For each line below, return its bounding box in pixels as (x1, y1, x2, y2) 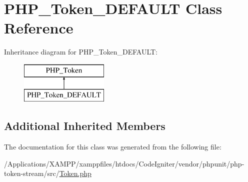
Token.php (59, 168, 91, 178)
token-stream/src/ (4, 168, 59, 178)
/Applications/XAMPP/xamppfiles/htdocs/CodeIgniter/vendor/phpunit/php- (4, 158, 244, 168)
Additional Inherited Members (4, 118, 165, 133)
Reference (4, 17, 73, 38)
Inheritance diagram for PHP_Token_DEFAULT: (4, 46, 157, 57)
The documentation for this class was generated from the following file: (4, 141, 221, 152)
